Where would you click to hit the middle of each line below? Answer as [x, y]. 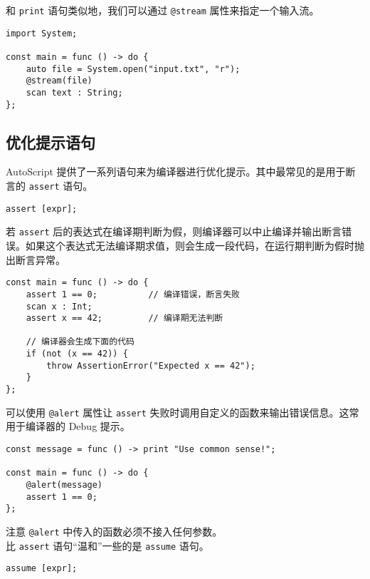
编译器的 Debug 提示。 [78, 426]
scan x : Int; [59, 306]
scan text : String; [74, 92]
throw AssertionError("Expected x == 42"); [151, 365]
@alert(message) [64, 485]
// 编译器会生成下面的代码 [80, 342]
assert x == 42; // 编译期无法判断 [125, 318]
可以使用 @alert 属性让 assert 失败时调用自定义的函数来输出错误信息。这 [178, 412]
